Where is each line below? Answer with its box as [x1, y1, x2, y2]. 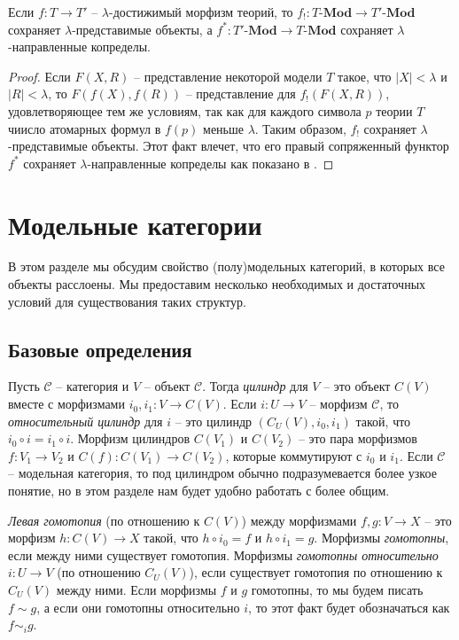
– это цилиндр [175, 411, 253, 430]
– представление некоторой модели [134, 66, 323, 85]
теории [376, 101, 413, 120]
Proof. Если [8, 66, 71, 85]
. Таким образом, [254, 119, 346, 137]
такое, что [338, 66, 392, 85]
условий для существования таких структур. [8, 292, 246, 310]
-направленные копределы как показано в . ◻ [87, 153, 334, 172]
